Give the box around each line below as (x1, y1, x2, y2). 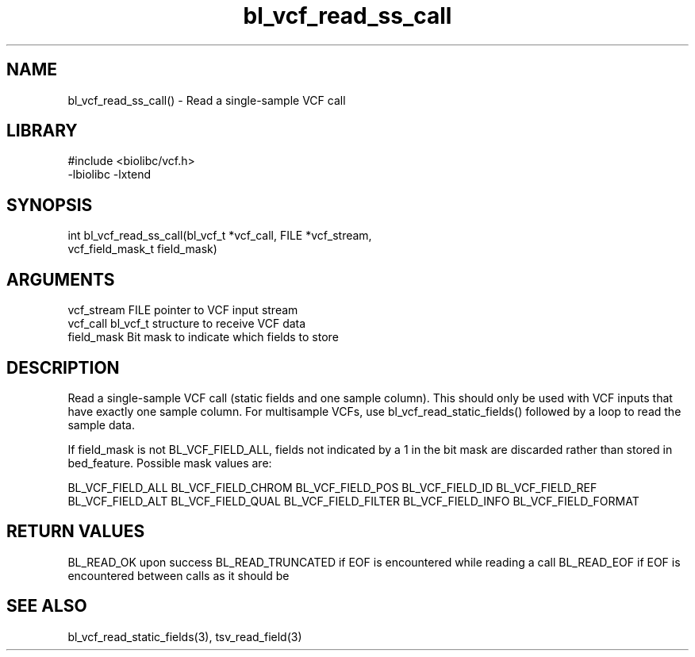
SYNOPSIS (6, 194, 93, 215)
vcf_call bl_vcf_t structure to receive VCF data (67, 317, 306, 331)
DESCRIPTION (6, 357, 120, 378)
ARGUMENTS (6, 269, 115, 290)
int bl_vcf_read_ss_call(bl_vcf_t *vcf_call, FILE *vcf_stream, (67, 229, 372, 243)
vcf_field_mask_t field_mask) (67, 242, 217, 256)
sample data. (67, 417, 135, 432)
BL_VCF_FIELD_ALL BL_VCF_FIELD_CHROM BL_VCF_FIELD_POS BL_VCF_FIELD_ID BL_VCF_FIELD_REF (67, 480, 597, 494)
